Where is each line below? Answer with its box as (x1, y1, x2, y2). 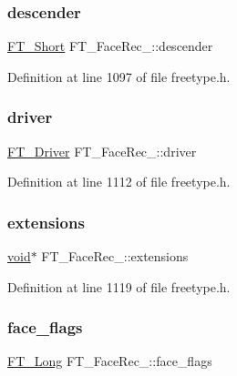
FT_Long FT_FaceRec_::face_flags (7, 351, 212, 371)
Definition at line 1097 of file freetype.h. (7, 66, 231, 86)
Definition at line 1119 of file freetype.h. (7, 277, 231, 296)
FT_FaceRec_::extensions (41, 247, 189, 266)
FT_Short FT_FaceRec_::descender (7, 36, 213, 56)
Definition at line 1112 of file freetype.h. (7, 172, 231, 191)
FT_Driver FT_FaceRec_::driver (7, 141, 197, 160)
